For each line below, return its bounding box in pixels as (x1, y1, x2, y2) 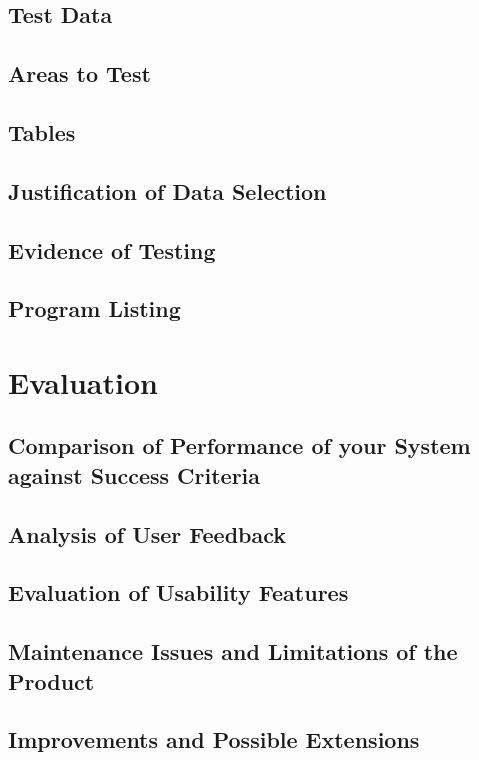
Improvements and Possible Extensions (8, 724, 420, 755)
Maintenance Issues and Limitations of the (8, 636, 458, 667)
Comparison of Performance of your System (8, 430, 471, 461)
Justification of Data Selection (8, 175, 327, 206)
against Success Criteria (8, 459, 261, 490)
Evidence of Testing (8, 234, 216, 265)
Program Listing (8, 293, 181, 324)
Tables (8, 116, 76, 147)
